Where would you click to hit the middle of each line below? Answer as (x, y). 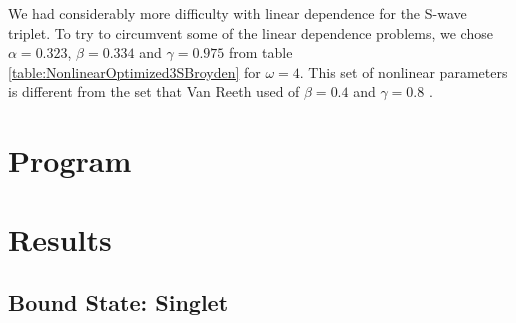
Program (70, 160)
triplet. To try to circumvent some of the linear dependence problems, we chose (250, 32)
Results (60, 238)
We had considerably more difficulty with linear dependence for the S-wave (237, 13)
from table (260, 52)
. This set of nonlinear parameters (403, 71)
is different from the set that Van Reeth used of (154, 91)
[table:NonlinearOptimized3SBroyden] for (134, 71)
